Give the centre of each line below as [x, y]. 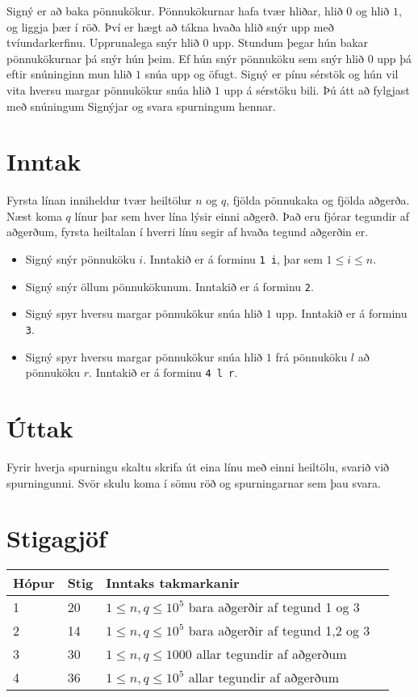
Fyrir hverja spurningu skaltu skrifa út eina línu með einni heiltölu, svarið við [198, 467]
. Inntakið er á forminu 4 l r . [163, 372]
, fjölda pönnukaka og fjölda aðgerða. [318, 200]
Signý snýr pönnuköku [80, 259]
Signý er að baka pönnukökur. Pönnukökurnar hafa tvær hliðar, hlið [175, 11]
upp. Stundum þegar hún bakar [291, 42]
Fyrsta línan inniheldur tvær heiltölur [99, 200]
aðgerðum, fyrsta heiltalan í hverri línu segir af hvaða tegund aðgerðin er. [188, 232]
